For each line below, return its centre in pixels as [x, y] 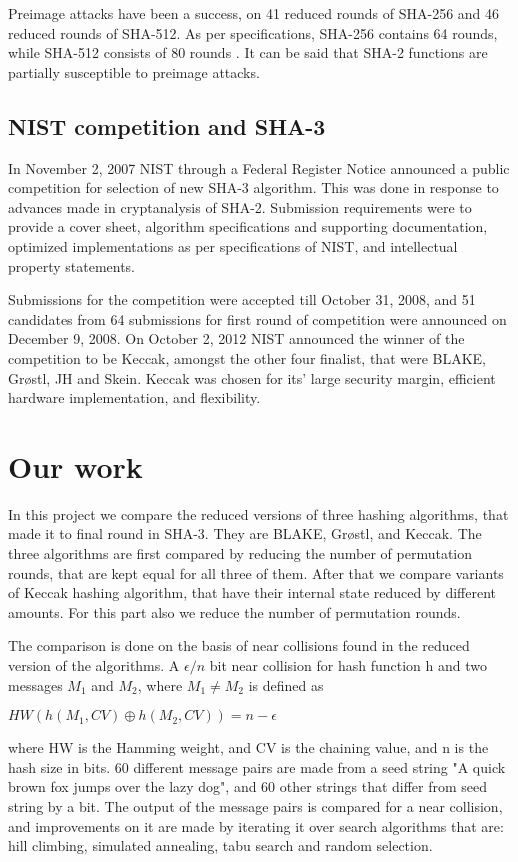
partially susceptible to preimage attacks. [134, 71]
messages [35, 684]
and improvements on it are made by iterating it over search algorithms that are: [256, 825]
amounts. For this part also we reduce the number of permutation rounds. [234, 611]
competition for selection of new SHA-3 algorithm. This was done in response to [253, 187]
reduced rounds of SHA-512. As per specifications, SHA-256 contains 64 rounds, [253, 32]
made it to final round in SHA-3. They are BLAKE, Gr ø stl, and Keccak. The [245, 533]
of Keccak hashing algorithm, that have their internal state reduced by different [252, 592]
